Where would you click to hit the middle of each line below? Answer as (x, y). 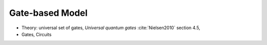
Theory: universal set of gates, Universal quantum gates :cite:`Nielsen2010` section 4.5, (111, 28)
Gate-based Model (48, 13)
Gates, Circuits (37, 34)
